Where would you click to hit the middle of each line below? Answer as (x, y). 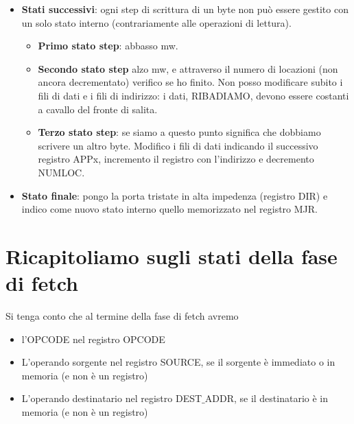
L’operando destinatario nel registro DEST (112, 398)
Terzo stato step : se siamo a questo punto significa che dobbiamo (179, 132)
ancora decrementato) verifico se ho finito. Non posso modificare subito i (190, 82)
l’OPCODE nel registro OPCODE (93, 339)
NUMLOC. (61, 172)
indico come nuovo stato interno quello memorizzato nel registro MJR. (169, 209)
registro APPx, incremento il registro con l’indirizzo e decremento (176, 159)
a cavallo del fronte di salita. (98, 109)
